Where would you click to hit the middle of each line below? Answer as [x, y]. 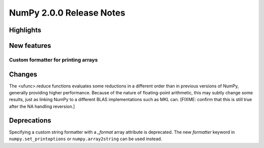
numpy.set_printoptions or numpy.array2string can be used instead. [86, 139]
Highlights [25, 30]
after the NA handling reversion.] [42, 106]
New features [30, 46]
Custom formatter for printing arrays [53, 60]
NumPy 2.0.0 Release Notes [67, 13]
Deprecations [30, 120]
